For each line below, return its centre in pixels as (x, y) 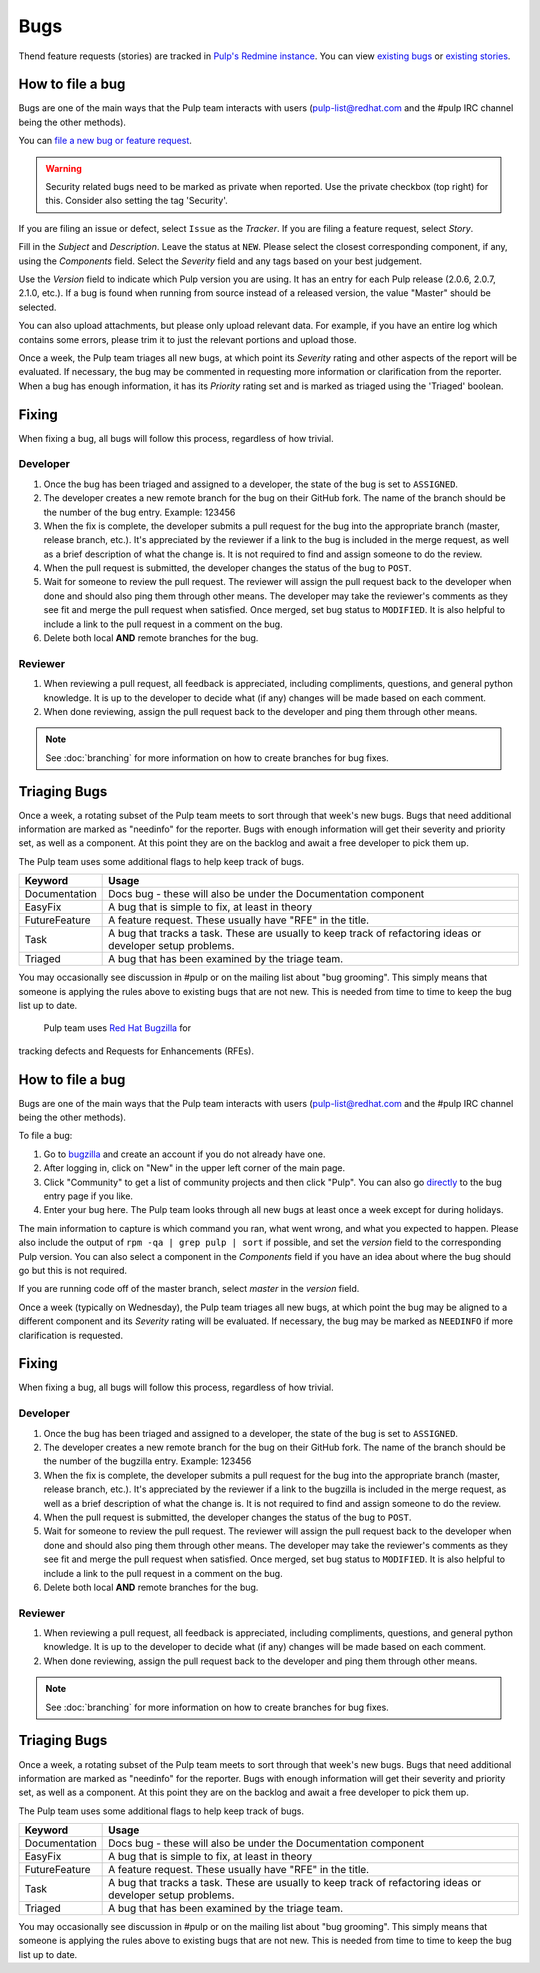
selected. (37, 307)
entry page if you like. (88, 1196)
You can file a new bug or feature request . (105, 141)
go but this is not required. (73, 1270)
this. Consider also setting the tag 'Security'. (137, 201)
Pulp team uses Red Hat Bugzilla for (117, 1028)
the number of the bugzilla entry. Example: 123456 (147, 1461)
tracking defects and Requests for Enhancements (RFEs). (136, 1051)
